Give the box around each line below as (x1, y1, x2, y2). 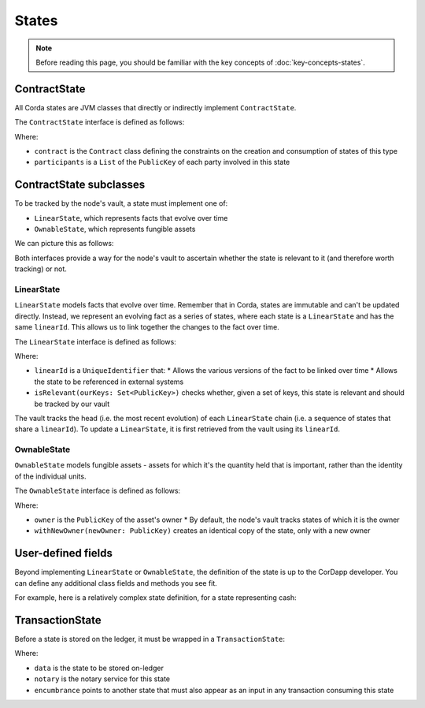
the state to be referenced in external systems (34, 377, 184, 386)
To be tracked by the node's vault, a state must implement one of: (14, 199, 228, 208)
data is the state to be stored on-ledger (34, 663, 164, 673)
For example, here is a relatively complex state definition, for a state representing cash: (14, 593, 297, 602)
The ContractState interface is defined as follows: (14, 117, 185, 127)
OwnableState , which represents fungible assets (34, 225, 196, 234)
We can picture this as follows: (14, 239, 114, 248)
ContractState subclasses (14, 178, 146, 192)
